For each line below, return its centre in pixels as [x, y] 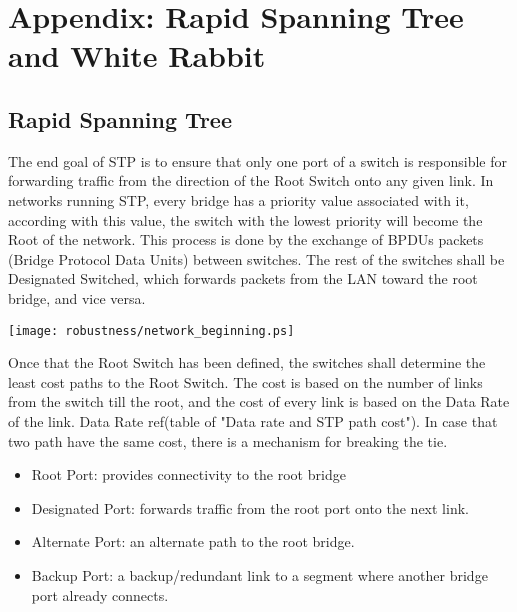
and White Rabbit [137, 55]
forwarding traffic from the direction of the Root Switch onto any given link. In [251, 180]
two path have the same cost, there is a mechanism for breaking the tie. [228, 440]
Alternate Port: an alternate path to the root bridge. [193, 541]
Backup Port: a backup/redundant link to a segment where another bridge [259, 574]
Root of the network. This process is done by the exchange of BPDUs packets [246, 239]
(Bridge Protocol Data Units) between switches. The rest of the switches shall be [256, 258]
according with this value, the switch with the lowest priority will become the [245, 219]
